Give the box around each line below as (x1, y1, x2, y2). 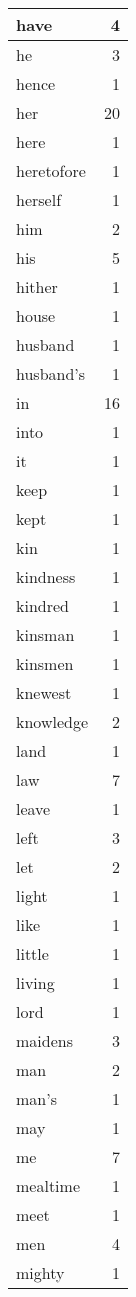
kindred (16, 594, 69, 617)
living (16, 971, 55, 994)
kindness (16, 565, 76, 588)
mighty (16, 1261, 65, 1284)
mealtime (16, 1174, 80, 1197)
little (16, 942, 49, 965)
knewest (16, 681, 72, 704)
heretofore (16, 159, 86, 182)
